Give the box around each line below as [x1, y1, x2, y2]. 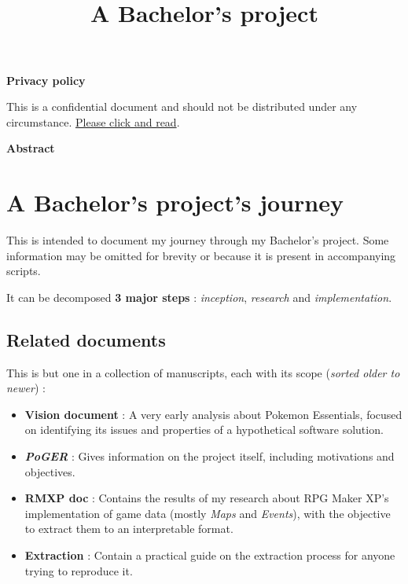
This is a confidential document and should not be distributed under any [6, 98, 358, 115]
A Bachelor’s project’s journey [6, 186, 344, 219]
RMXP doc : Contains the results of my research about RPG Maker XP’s [24, 490, 389, 506]
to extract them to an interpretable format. [24, 520, 233, 537]
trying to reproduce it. [24, 562, 133, 578]
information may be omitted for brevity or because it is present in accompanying [6, 247, 396, 263]
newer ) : [6, 380, 46, 396]
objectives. [24, 463, 75, 479]
